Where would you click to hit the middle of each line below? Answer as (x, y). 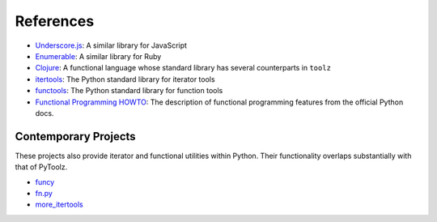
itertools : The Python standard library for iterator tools (125, 79)
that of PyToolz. (41, 167)
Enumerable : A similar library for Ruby (98, 56)
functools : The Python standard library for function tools (129, 91)
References (55, 21)
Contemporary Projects (76, 137)
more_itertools (59, 205)
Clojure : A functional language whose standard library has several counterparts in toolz (183, 68)
